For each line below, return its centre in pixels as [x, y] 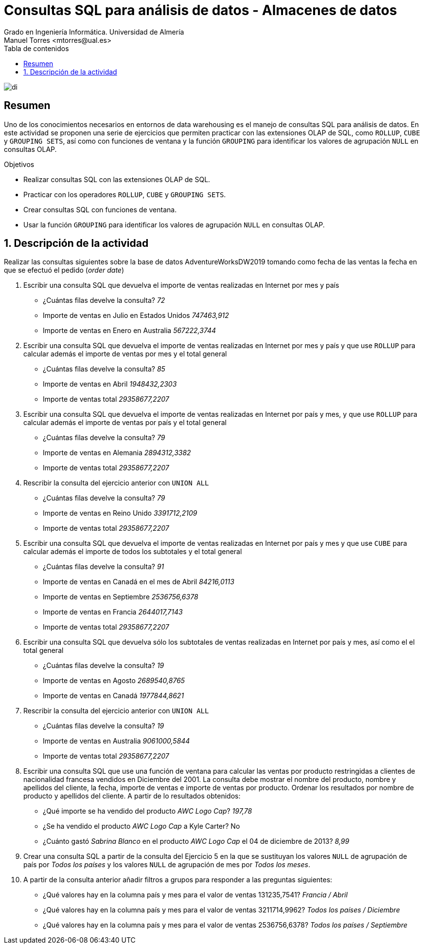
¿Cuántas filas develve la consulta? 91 [104, 567]
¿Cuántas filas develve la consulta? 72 [104, 300]
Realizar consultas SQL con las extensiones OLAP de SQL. [117, 179]
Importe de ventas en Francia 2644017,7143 [113, 612]
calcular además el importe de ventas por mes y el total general [125, 354]
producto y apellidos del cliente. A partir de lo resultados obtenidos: [132, 796]
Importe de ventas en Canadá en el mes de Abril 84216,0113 [139, 582]
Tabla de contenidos [36, 48]
